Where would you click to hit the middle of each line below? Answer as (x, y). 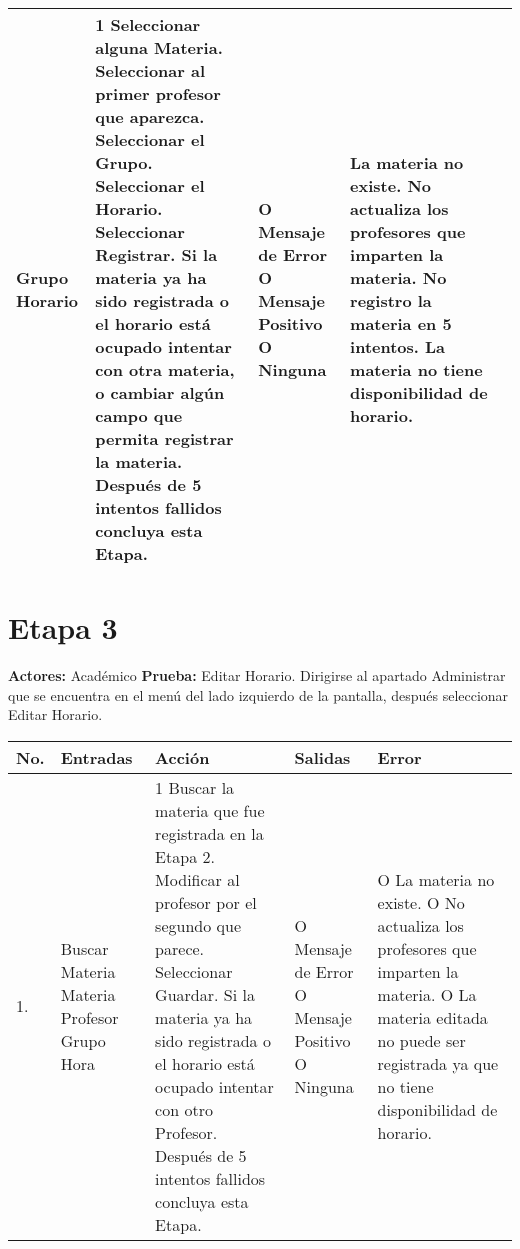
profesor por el (206, 902)
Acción (182, 757)
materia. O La (427, 994)
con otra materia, (165, 369)
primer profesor (158, 93)
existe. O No (421, 902)
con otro (184, 1109)
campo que (139, 415)
